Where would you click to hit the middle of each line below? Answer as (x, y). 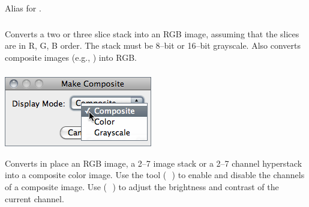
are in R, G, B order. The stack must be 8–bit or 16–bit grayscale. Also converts (153, 45)
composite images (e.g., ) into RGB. (71, 57)
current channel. (34, 198)
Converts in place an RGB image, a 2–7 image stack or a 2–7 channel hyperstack (154, 163)
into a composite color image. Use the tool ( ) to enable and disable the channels (155, 175)
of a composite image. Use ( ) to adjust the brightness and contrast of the (142, 187)
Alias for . (23, 8)
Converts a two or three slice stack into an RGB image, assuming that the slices (152, 33)
